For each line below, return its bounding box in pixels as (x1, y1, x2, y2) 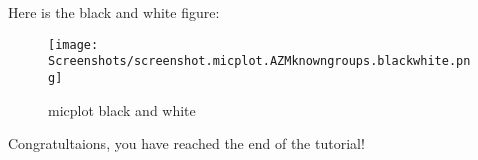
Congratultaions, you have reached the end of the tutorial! (8, 133, 365, 154)
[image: (48, 37, 99, 52)
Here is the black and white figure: (8, 2, 220, 22)
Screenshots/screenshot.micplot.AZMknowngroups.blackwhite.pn (48, 54, 471, 69)
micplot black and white (48, 99, 196, 120)
